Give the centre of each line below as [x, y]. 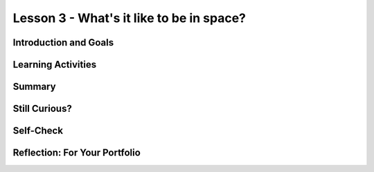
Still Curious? [42, 109]
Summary [34, 87]
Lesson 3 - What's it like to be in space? [129, 18]
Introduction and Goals [63, 42]
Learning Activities [55, 65]
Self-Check [38, 131]
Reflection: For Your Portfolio [77, 153]
